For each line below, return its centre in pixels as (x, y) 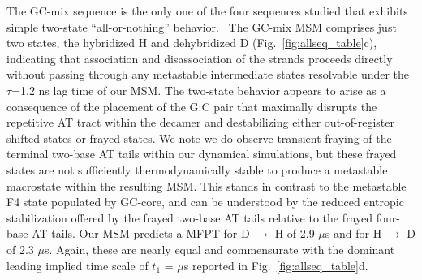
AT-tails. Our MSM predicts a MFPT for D (141, 233)
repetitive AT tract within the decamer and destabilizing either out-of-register (200, 122)
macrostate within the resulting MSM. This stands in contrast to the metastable (207, 185)
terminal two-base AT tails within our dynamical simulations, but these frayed (202, 154)
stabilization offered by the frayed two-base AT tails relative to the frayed (190, 217)
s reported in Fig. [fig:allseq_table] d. (276, 265)
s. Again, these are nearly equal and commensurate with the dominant (220, 249)
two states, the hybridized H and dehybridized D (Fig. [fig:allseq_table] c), (192, 43)
